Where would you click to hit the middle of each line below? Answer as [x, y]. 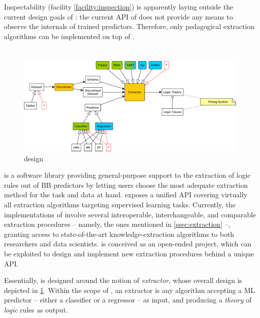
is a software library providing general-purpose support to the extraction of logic [127, 175]
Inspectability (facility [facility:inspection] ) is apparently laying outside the [119, 7]
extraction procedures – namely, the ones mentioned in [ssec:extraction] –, [117, 224]
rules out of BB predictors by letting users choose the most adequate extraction [126, 185]
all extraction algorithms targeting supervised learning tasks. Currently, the [120, 205]
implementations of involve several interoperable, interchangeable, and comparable [130, 214]
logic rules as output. [36, 309]
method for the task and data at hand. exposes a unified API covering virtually [126, 195]
